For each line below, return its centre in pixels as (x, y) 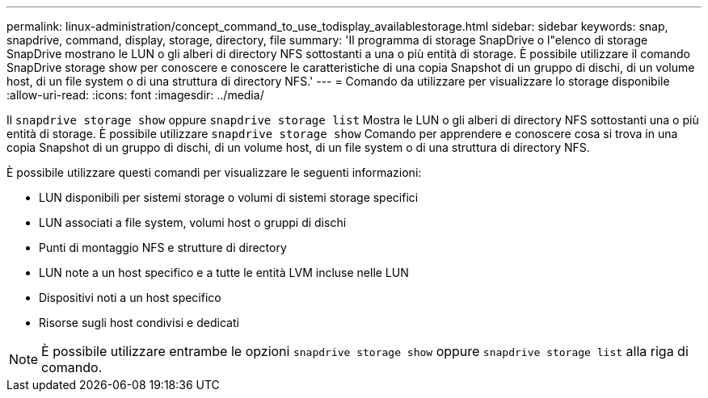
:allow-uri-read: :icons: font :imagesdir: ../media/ (135, 95)
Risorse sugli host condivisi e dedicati (139, 323)
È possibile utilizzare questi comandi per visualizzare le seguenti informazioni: (214, 172)
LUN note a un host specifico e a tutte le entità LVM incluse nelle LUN (224, 272)
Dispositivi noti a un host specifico (130, 297)
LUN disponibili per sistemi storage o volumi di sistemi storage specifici (229, 197)
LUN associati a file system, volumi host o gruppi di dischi (193, 222)
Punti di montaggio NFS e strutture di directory (163, 247)
